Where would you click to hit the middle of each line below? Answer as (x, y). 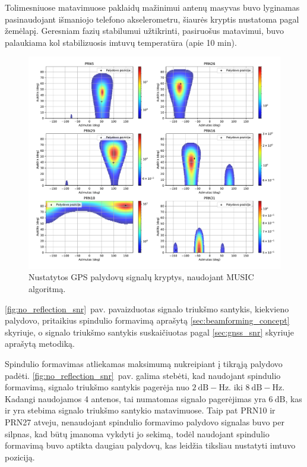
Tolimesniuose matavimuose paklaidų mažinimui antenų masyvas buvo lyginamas (152, 7)
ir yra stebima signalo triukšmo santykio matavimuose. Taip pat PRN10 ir (140, 410)
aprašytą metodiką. (40, 344)
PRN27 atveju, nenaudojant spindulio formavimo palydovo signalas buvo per (145, 422)
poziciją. (20, 457)
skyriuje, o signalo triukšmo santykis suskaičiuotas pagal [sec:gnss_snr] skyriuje (149, 332)
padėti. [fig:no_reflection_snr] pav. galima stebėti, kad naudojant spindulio (143, 375)
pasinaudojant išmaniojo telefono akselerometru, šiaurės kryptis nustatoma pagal (152, 19)
